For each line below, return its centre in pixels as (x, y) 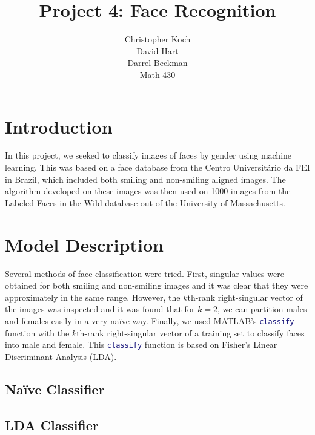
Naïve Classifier (55, 389)
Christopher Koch (157, 39)
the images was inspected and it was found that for (100, 309)
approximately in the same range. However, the (93, 297)
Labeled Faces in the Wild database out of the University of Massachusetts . (145, 202)
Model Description (84, 244)
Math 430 (157, 74)
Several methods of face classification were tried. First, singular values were (144, 273)
